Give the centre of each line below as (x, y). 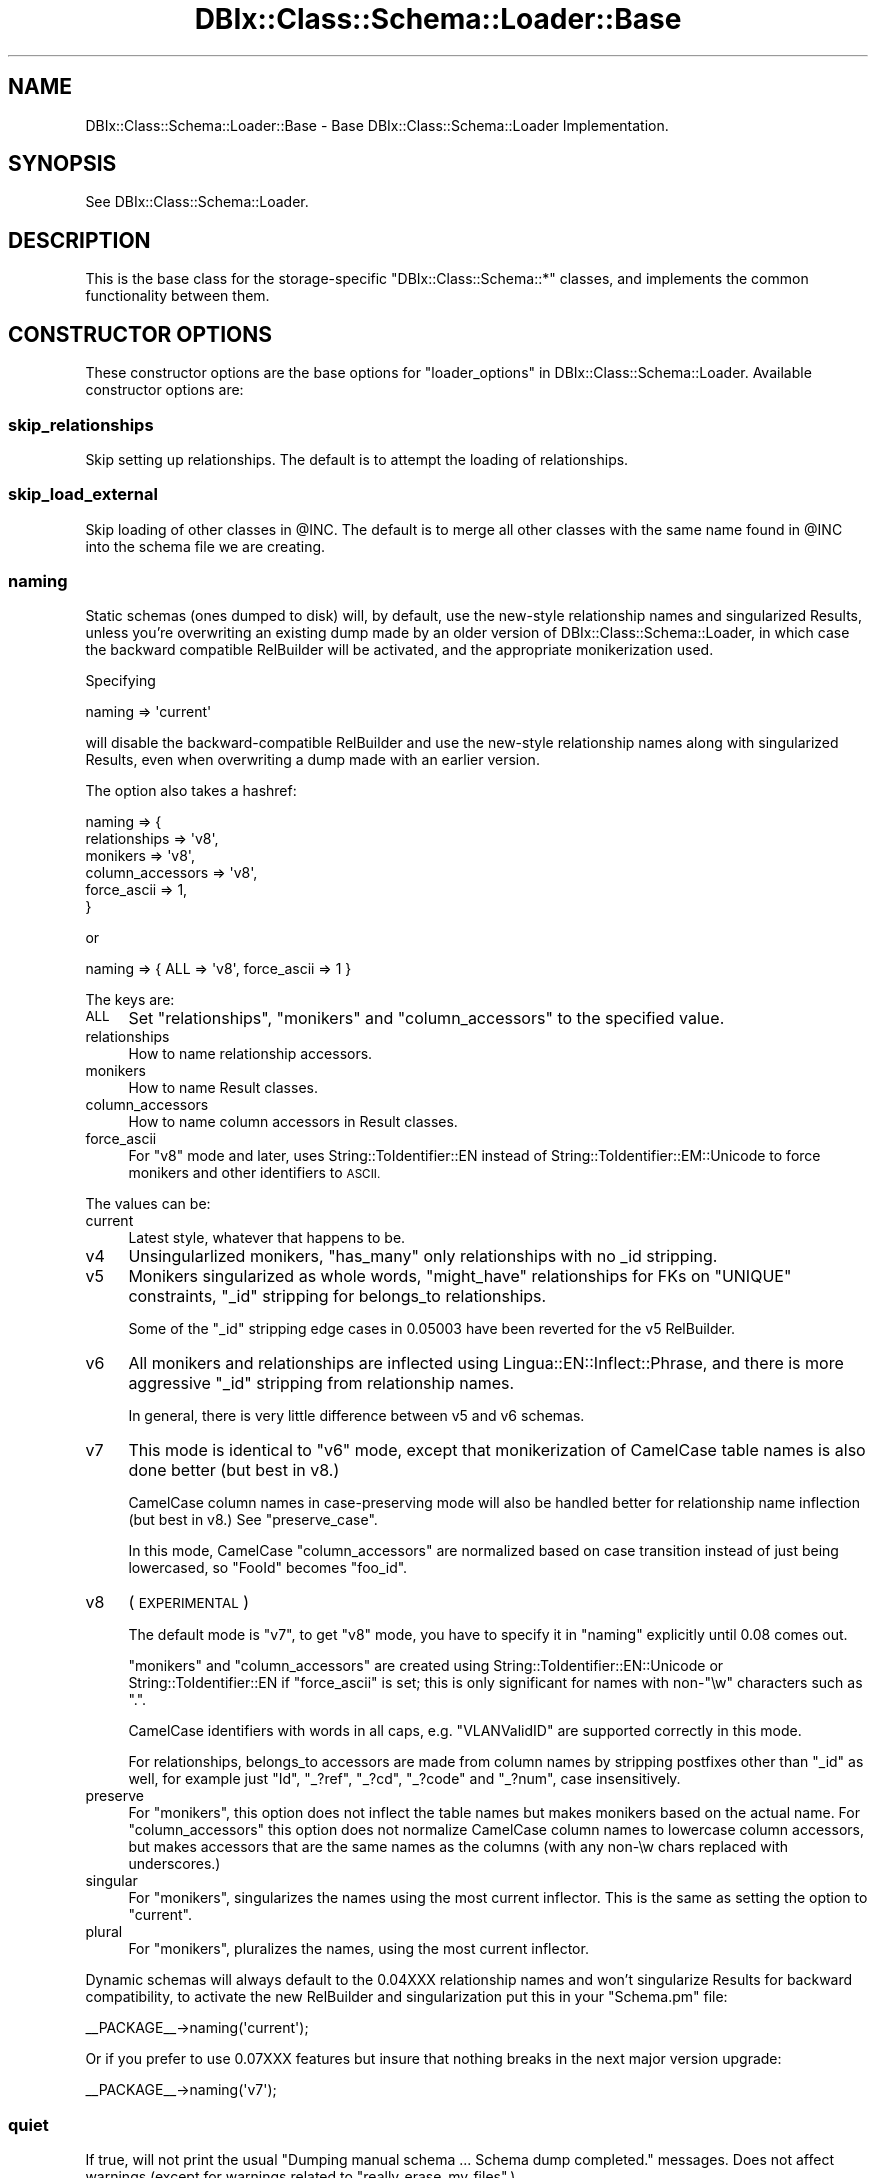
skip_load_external (83, 494)
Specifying (120, 681)
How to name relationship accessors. (250, 1054)
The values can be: (148, 1204)
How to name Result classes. (223, 1088)
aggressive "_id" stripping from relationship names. (321, 1383)
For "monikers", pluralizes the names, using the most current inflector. (358, 1949)
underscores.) (174, 1864)
